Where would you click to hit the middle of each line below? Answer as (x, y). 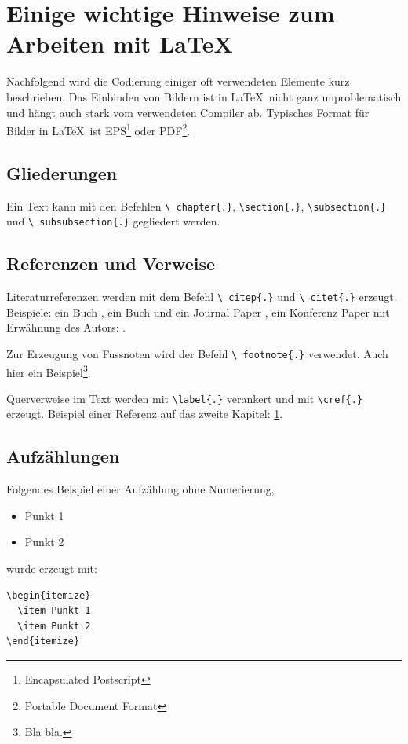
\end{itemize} (43, 641)
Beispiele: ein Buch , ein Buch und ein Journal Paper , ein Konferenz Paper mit (198, 312)
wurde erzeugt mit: (52, 568)
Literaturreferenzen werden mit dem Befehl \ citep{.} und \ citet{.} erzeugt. (202, 297)
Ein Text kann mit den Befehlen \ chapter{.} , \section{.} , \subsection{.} (197, 205)
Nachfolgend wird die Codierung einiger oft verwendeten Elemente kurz (178, 81)
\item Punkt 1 (54, 611)
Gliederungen (62, 172)
